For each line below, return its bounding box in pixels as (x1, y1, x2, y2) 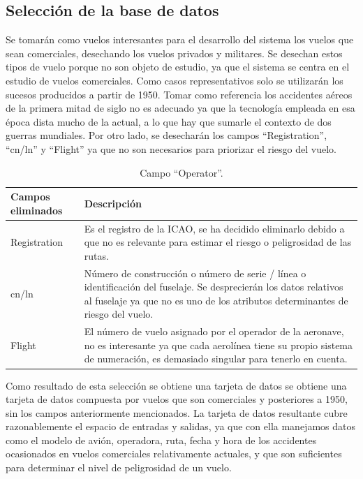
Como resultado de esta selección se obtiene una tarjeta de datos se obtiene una (6, 378, 347, 392)
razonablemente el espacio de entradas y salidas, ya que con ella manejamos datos (6, 419, 355, 434)
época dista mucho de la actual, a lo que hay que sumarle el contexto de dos (6, 114, 332, 128)
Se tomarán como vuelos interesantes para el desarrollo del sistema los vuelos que (6, 32, 354, 47)
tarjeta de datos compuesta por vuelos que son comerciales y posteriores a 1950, (6, 392, 348, 406)
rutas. (84, 248, 109, 263)
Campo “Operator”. (140, 165, 223, 179)
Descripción (84, 196, 142, 210)
